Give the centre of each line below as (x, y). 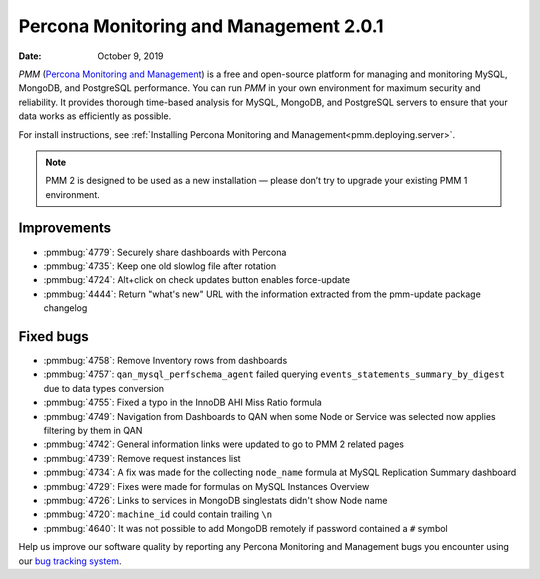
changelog (65, 308)
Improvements (65, 228)
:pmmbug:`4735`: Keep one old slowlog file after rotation (160, 266)
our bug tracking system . (70, 561)
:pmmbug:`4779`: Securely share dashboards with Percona (165, 252)
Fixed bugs (53, 336)
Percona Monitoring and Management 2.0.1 (201, 26)
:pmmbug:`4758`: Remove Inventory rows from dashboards (165, 361)
